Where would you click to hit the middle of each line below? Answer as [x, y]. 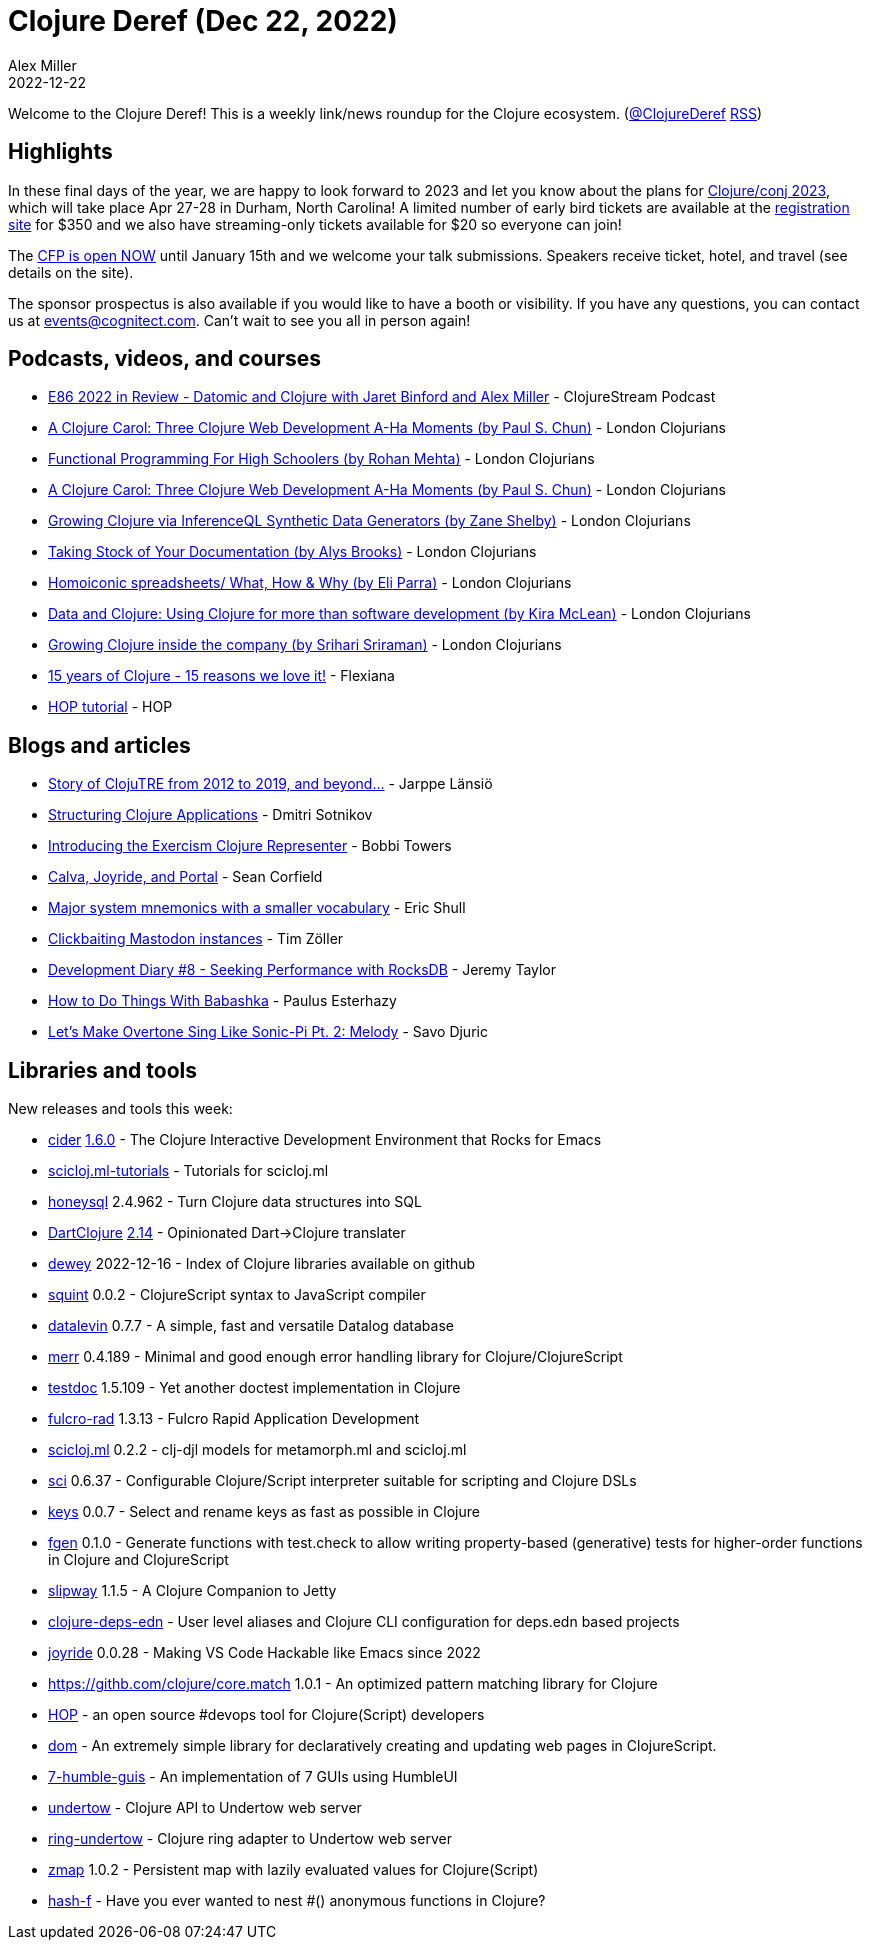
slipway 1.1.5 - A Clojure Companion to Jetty [192, 1591]
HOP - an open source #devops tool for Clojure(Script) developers [266, 1715]
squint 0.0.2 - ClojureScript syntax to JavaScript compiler [237, 1295]
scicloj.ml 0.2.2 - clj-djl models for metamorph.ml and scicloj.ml [257, 1450]
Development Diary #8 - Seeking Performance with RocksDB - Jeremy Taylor [302, 970]
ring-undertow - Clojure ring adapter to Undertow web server [250, 1839]
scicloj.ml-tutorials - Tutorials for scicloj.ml [188, 1171]
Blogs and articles [99, 745]
